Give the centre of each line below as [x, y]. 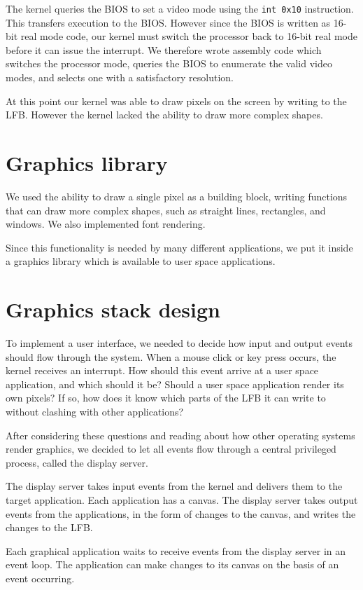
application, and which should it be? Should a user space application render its [175, 384]
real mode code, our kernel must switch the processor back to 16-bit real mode [189, 36]
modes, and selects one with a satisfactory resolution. [120, 77]
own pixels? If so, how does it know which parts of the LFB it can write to [166, 398]
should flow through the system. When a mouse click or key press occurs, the [171, 356]
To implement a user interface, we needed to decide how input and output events [179, 343]
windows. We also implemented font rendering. [106, 224]
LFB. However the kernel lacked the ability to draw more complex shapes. [164, 115]
